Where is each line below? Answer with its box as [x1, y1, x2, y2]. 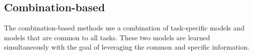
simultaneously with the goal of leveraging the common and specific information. [4, 42, 250, 52]
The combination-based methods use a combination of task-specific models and [4, 23, 245, 33]
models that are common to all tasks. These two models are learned [4, 32, 210, 42]
